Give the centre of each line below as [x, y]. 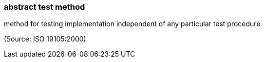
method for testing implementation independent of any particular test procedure [132, 24]
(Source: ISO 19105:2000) [45, 39]
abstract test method [45, 7]
